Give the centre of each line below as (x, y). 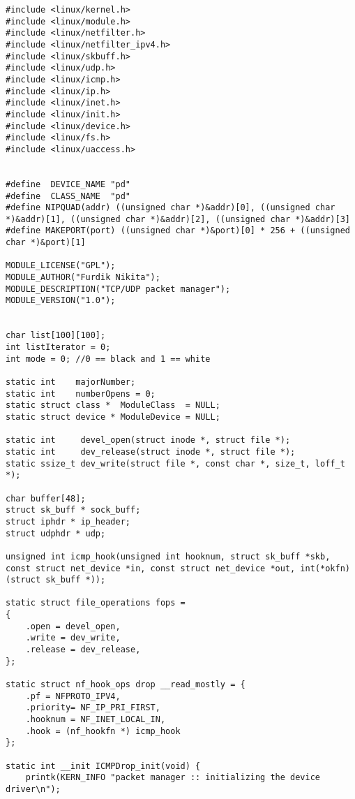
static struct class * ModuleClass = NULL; (113, 405)
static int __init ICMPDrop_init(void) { (103, 766)
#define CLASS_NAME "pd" (68, 196)
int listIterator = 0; (58, 347)
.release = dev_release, (83, 650)
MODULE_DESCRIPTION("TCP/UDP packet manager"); (118, 289)
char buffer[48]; (46, 498)
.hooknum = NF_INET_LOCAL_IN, (96, 720)
